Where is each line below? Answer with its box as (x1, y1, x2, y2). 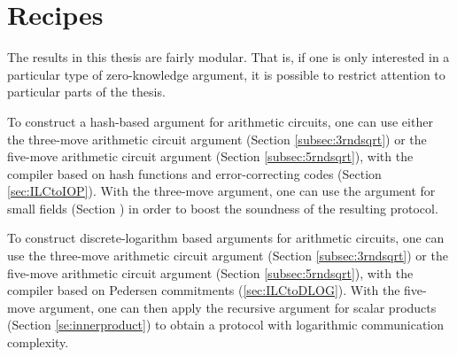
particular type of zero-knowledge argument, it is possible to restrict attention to (7, 65, 445, 83)
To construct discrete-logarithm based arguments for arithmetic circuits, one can (7, 229, 445, 247)
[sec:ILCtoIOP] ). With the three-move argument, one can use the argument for (7, 182, 436, 200)
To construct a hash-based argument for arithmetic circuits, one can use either (7, 112, 433, 130)
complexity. (7, 333, 69, 352)
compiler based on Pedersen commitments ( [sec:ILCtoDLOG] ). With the (7, 281, 400, 299)
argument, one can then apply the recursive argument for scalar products (39, 298, 437, 316)
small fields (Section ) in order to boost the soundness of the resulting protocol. (7, 198, 438, 217)
